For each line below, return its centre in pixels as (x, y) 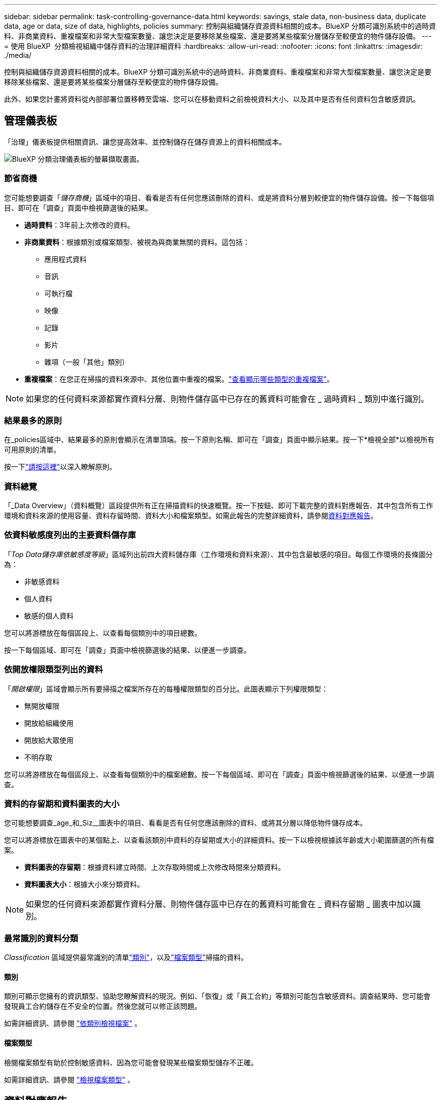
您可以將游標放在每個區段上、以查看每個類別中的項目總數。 (103, 633)
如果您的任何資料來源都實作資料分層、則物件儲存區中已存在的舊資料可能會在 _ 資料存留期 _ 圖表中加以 (219, 904)
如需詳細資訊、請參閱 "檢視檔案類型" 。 (69, 1079)
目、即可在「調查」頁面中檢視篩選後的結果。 (78, 208)
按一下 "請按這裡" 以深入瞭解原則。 (60, 467)
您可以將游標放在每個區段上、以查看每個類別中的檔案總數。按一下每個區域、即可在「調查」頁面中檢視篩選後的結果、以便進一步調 (219, 774)
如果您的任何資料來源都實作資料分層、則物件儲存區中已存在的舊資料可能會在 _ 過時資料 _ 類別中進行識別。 (227, 399)
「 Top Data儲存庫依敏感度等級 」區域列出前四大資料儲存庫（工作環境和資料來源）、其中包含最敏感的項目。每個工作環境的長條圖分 (218, 554)
